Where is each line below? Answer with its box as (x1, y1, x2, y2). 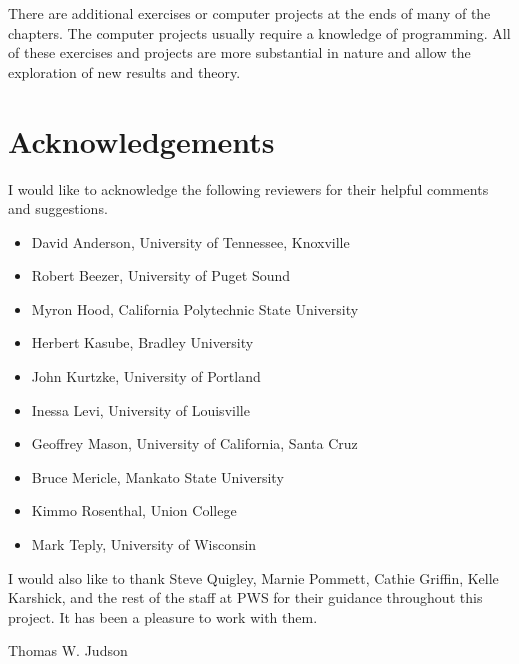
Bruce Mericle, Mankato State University (31, 466, 284, 487)
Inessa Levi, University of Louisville (31, 399, 250, 420)
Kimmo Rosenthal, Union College (31, 500, 237, 521)
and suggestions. (8, 198, 108, 219)
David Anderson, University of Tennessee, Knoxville (31, 231, 350, 252)
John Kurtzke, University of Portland (31, 366, 261, 387)
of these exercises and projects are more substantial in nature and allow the (8, 42, 471, 63)
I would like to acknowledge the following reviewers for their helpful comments (8, 178, 489, 199)
